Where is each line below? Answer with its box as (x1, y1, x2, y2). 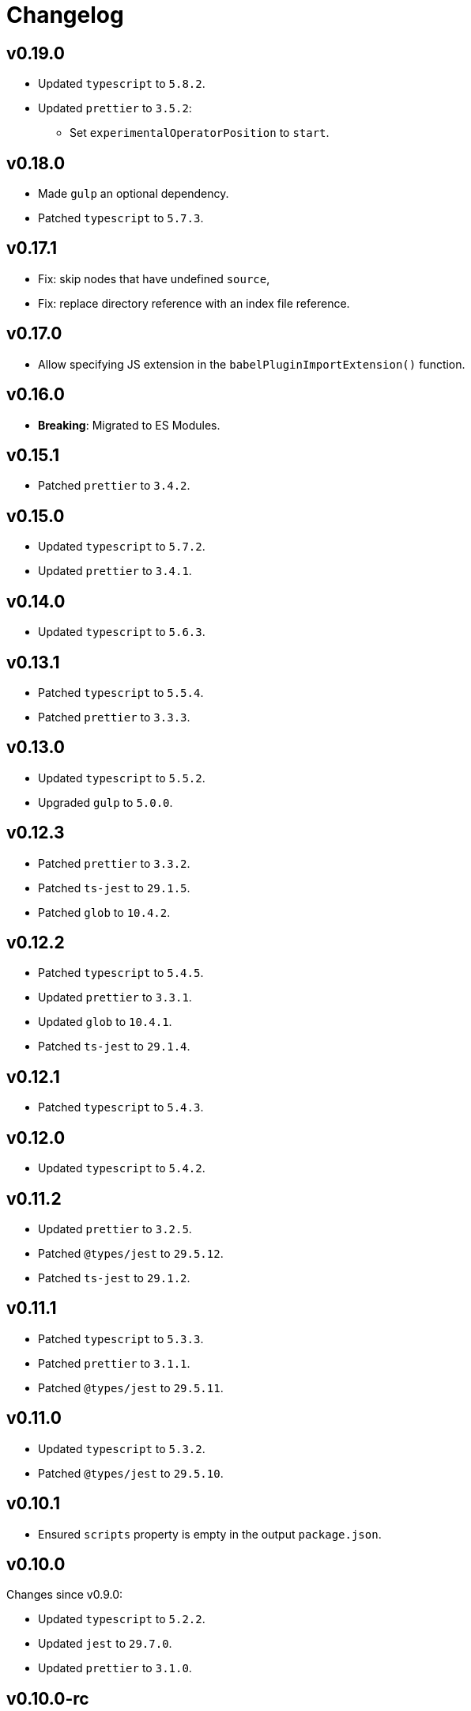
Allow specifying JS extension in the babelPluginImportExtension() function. (38, 357, 465, 371)
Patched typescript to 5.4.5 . (38, 966, 204, 980)
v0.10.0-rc (6, 1688, 89, 1709)
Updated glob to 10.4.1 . (38, 1015, 172, 1029)
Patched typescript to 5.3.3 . (38, 1331, 204, 1346)
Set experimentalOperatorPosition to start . (70, 126, 330, 140)
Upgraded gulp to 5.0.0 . (38, 795, 173, 809)
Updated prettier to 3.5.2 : (38, 101, 192, 115)
